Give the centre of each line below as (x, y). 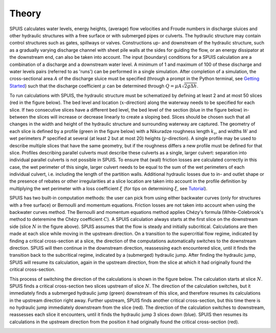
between (19, 117)
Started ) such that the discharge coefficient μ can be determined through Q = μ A (96, 86)
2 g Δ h (190, 86)
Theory (25, 13)
